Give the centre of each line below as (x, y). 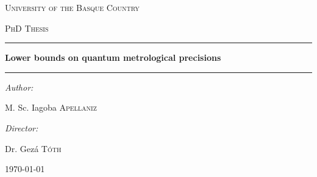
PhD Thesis (27, 28)
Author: (19, 87)
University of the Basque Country (72, 7)
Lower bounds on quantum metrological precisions (113, 57)
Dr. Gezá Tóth (33, 148)
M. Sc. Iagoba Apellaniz (51, 107)
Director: (22, 127)
